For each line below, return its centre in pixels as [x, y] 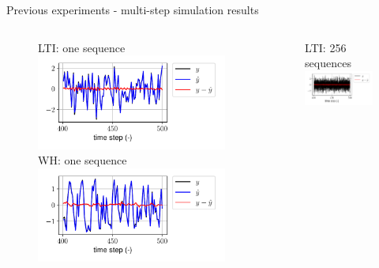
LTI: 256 [326, 47]
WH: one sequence [83, 160]
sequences [328, 63]
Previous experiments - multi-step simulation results [133, 9]
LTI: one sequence [82, 47]
